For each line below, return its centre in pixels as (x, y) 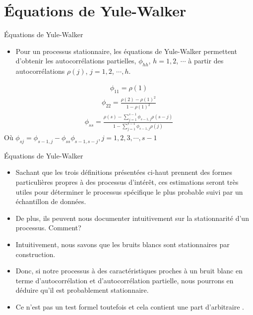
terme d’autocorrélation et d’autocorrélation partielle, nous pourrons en (125, 280)
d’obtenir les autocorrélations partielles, (76, 61)
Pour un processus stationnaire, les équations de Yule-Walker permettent (126, 51)
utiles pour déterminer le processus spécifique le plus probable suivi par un (129, 191)
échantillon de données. (51, 201)
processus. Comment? (48, 228)
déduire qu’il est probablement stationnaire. (82, 290)
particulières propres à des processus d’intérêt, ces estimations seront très (127, 182)
